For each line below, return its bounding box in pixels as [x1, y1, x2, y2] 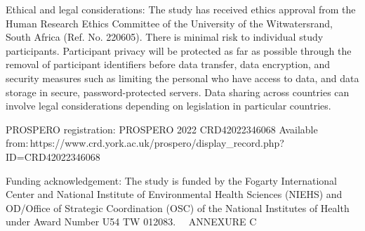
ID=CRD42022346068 [6, 149, 100, 164]
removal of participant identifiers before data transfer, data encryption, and [6, 57, 331, 72]
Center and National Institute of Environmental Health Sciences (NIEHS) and [6, 187, 343, 202]
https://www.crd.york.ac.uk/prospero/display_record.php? [29, 136, 284, 150]
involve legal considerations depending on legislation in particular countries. [6, 98, 331, 113]
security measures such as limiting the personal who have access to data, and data [6, 70, 359, 85]
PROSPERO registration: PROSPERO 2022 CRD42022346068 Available [6, 121, 318, 136]
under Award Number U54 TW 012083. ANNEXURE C [6, 214, 257, 229]
